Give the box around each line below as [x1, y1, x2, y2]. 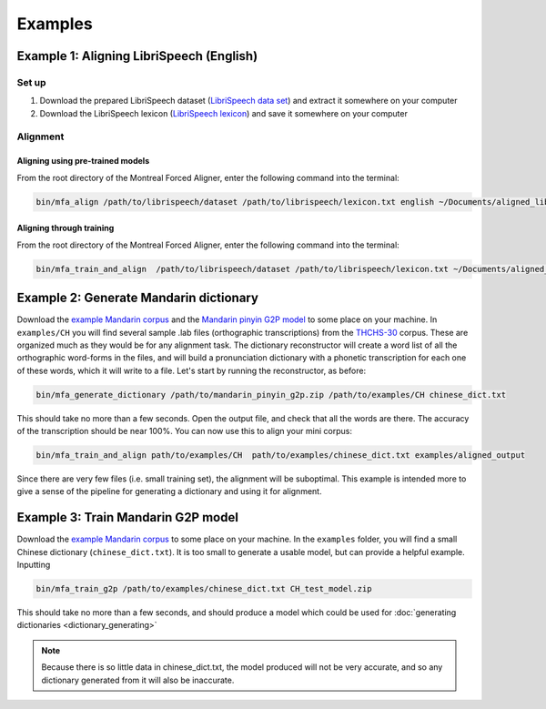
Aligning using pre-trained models [16, 156, 150, 167]
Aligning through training [16, 223, 115, 234]
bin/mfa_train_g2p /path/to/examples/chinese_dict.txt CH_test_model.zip [35, 583, 372, 594]
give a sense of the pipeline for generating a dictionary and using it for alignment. [16, 486, 322, 497]
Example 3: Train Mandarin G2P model [16, 510, 238, 525]
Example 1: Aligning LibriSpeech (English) [16, 48, 258, 64]
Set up [16, 76, 46, 88]
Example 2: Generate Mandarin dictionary [16, 290, 259, 306]
